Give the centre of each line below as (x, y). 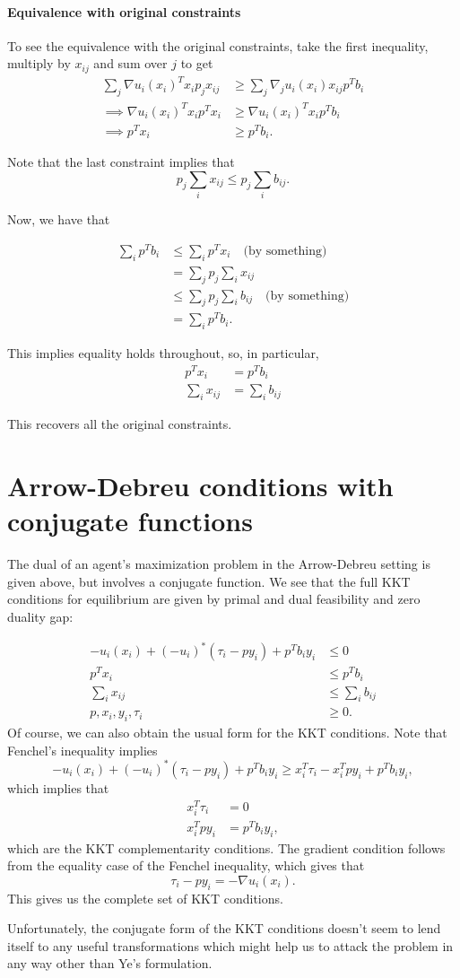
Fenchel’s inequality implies (82, 750)
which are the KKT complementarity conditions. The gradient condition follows (226, 847)
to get (197, 63)
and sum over (130, 63)
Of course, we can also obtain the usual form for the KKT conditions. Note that (227, 733)
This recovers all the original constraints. (120, 424)
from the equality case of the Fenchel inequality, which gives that (186, 865)
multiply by (39, 63)
